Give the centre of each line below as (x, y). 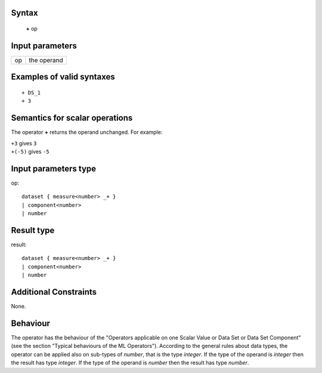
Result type (33, 230)
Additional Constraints (54, 292)
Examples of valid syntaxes (63, 77)
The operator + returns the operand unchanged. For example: (87, 132)
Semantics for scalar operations (72, 118)
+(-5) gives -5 (30, 152)
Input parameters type (54, 168)
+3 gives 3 (24, 143)
